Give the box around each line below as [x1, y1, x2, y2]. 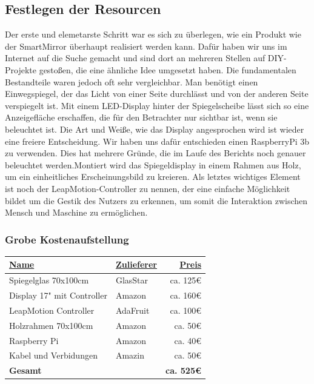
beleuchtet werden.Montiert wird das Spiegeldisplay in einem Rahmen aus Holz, [5, 158, 301, 171]
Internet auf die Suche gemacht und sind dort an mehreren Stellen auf [5, 51, 266, 64]
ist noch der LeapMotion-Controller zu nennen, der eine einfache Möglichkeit [5, 182, 290, 194]
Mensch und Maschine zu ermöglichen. [5, 206, 148, 219]
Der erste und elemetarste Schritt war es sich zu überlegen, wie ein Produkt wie [5, 28, 301, 41]
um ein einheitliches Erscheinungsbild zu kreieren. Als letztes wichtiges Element [5, 170, 301, 183]
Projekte [5, 63, 36, 76]
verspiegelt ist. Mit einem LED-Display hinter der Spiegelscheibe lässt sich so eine [5, 99, 309, 111]
